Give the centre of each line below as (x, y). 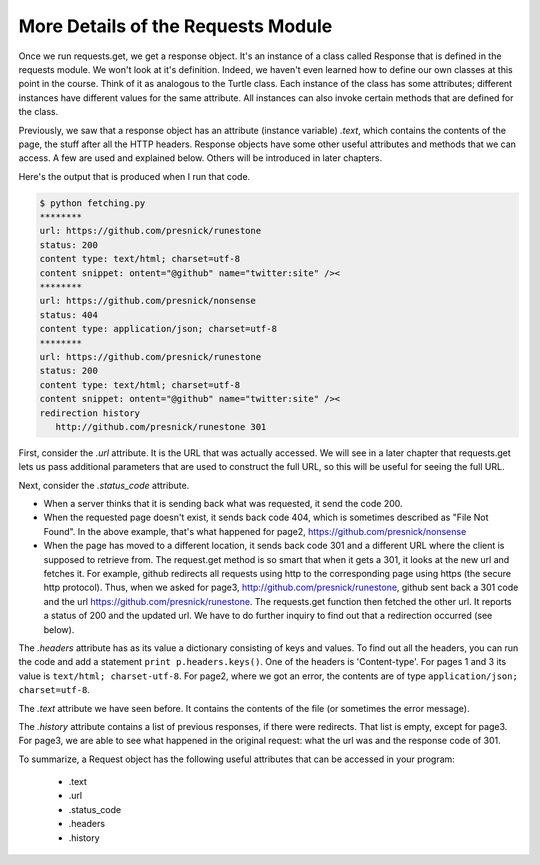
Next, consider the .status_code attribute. (104, 485)
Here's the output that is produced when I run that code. (134, 176)
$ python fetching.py (92, 203)
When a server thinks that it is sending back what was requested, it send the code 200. (223, 504)
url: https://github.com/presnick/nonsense (148, 301)
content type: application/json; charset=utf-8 (158, 329)
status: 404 (69, 314)
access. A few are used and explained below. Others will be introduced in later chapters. (200, 158)
